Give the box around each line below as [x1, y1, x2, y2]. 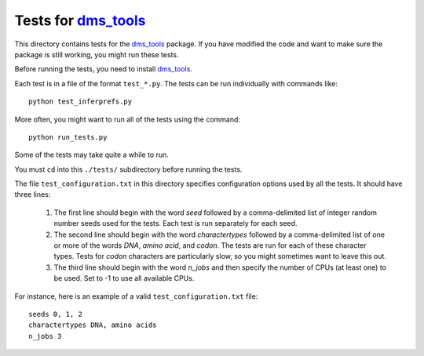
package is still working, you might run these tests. [14, 49, 179, 59]
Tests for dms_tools [14, 12, 146, 29]
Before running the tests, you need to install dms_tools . [14, 64, 192, 74]
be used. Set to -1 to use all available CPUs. [53, 274, 195, 283]
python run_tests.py [28, 133, 108, 141]
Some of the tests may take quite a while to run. [14, 150, 169, 160]
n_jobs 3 [28, 332, 62, 340]
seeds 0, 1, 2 [28, 310, 82, 318]
